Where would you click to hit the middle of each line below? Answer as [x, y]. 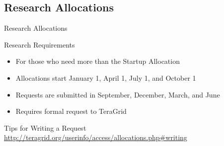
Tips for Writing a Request [45, 127]
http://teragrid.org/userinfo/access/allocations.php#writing [96, 137]
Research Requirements [39, 44]
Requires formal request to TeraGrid [71, 111]
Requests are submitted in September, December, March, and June [118, 94]
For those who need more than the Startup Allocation [98, 61]
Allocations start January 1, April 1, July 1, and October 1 [106, 77]
